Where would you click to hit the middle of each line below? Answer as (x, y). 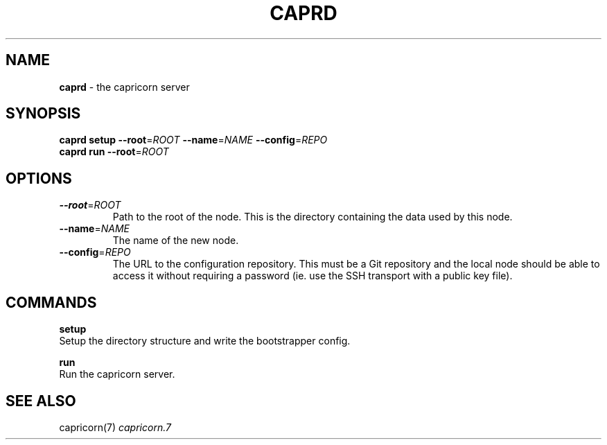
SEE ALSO (41, 401)
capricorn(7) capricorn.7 (115, 427)
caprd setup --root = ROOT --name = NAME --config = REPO (193, 140)
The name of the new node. (176, 241)
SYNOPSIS (43, 114)
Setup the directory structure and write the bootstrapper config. (205, 341)
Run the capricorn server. (117, 374)
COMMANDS (51, 302)
